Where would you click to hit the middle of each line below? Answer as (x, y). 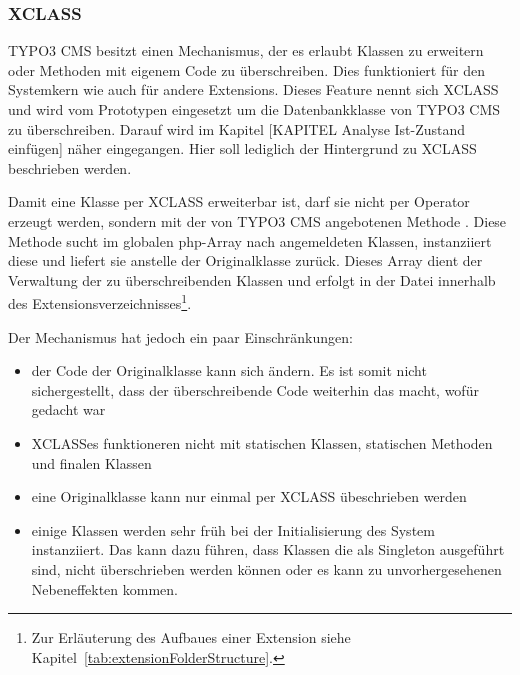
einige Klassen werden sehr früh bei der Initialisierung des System (233, 529)
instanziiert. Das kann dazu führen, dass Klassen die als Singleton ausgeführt (268, 549)
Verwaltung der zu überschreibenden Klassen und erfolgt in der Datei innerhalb (252, 279)
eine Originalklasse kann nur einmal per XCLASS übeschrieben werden (249, 496)
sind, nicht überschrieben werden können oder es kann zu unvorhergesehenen (266, 568)
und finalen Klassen (91, 462)
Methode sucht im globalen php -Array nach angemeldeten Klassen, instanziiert (250, 240)
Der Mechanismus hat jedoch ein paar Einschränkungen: (180, 336)
